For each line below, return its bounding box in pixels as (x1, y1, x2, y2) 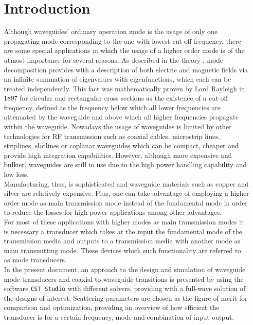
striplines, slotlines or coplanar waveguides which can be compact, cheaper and (4, 140, 239, 151)
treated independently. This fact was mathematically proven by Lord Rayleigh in (4, 83, 245, 93)
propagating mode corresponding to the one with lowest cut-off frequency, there (4, 35, 241, 46)
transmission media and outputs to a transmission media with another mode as (4, 236, 240, 246)
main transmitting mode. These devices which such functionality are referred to (4, 245, 241, 255)
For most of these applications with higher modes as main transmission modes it (4, 217, 244, 226)
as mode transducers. (4, 255, 67, 265)
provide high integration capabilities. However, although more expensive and (4, 150, 232, 160)
